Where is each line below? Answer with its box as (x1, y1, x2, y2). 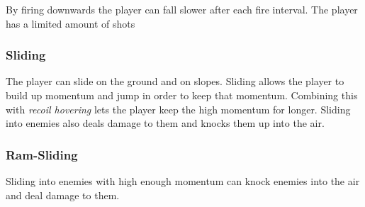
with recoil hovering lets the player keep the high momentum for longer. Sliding (6, 101, 351, 116)
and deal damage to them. (6, 187, 120, 202)
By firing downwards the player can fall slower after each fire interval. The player (6, 2, 358, 16)
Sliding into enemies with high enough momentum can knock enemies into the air (6, 174, 360, 188)
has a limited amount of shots (6, 16, 135, 30)
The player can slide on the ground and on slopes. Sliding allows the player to (6, 74, 344, 89)
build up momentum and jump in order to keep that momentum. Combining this (6, 88, 358, 102)
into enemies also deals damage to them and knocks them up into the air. (6, 116, 325, 130)
